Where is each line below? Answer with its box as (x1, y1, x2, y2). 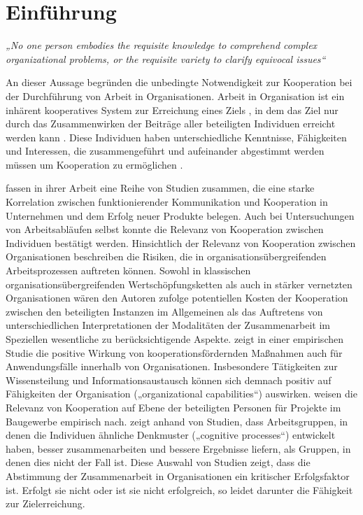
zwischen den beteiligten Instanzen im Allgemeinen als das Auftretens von (6, 304, 323, 318)
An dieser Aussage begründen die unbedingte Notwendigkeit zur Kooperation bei (6, 75, 353, 90)
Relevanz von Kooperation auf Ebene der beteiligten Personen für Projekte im (6, 400, 341, 414)
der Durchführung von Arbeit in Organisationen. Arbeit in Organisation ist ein (6, 88, 345, 103)
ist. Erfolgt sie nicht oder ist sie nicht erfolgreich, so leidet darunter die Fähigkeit (6, 482, 353, 497)
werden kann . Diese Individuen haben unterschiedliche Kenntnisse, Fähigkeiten (6, 129, 347, 144)
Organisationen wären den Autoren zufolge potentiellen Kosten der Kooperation (6, 290, 348, 305)
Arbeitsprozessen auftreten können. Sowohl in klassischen (6, 263, 251, 278)
